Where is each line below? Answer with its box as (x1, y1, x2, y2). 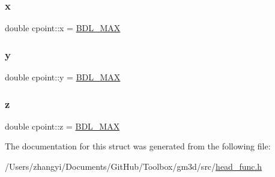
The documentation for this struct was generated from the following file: (5, 140, 271, 152)
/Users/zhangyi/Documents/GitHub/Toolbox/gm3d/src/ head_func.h (5, 160, 262, 173)
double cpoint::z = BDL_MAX (5, 119, 120, 132)
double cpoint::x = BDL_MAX (5, 22, 121, 34)
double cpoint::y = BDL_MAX (5, 71, 121, 83)
